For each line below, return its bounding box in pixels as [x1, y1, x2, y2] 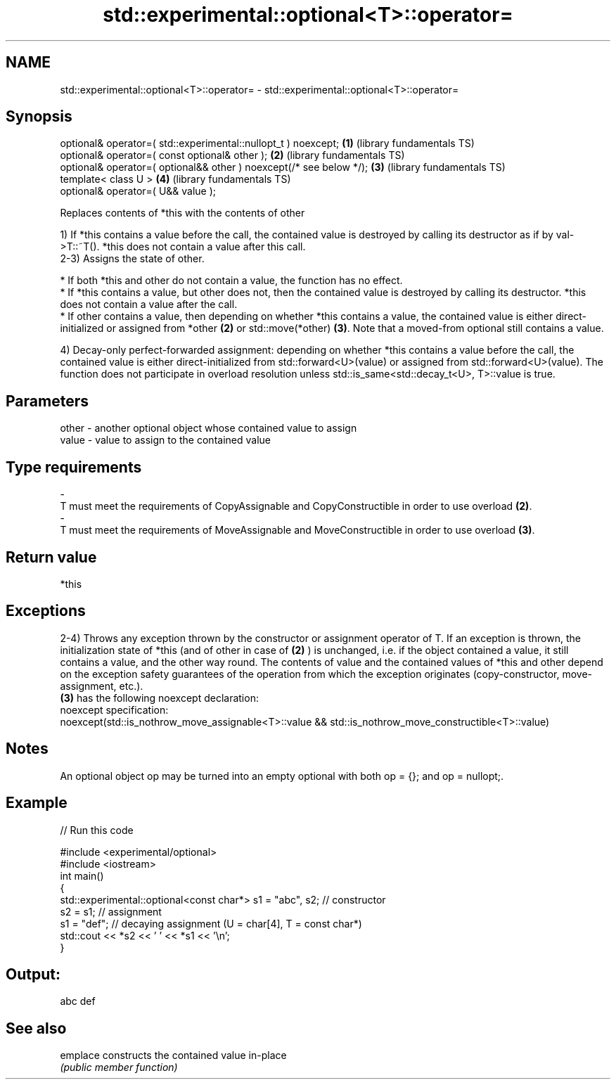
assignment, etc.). [60, 679, 143, 692]
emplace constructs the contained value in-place [60, 1049, 287, 1062]
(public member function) [60, 1061, 178, 1074]
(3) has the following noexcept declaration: [60, 691, 259, 704]
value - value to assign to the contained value [60, 434, 271, 447]
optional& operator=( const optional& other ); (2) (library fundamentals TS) [60, 149, 405, 162]
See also [6, 1019, 67, 1037]
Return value [6, 548, 97, 566]
